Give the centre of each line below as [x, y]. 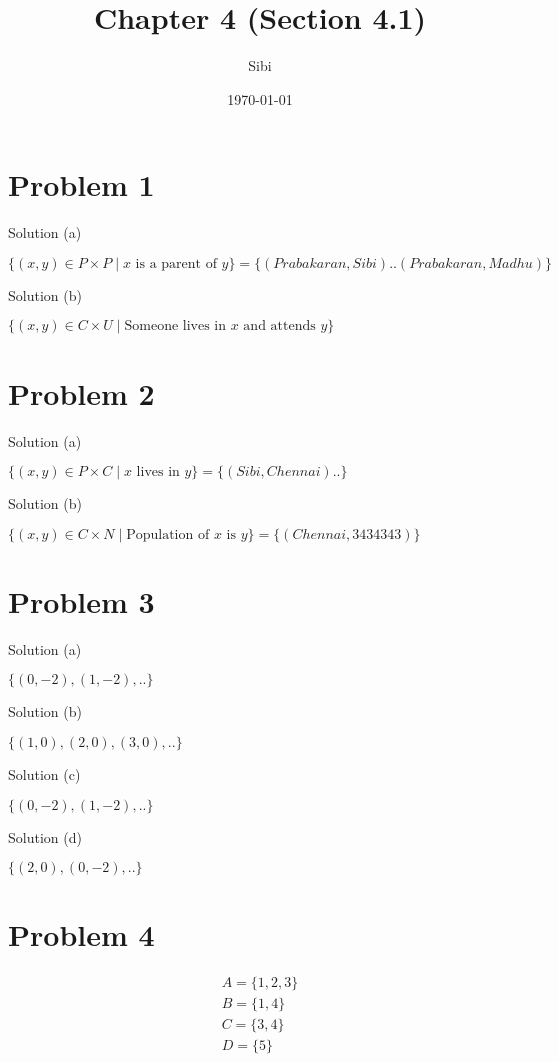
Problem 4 [81, 934]
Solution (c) [44, 774]
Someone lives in [175, 326]
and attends [279, 326]
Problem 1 [81, 184]
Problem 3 [81, 600]
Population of [168, 534]
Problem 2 [81, 392]
